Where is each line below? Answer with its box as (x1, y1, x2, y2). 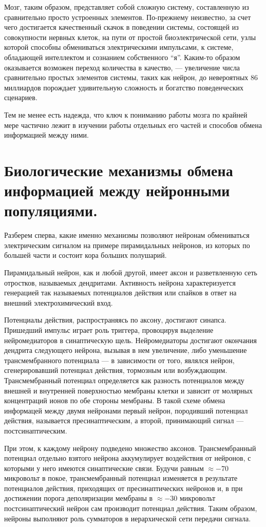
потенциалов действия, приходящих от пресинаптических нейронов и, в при (4, 482, 243, 493)
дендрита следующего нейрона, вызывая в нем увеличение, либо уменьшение (4, 345, 247, 355)
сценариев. (4, 92, 37, 103)
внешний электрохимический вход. (4, 297, 113, 308)
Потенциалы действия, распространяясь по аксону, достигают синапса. (4, 314, 226, 325)
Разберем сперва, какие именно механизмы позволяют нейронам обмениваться (4, 230, 250, 240)
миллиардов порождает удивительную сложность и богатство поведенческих (4, 82, 243, 92)
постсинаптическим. (4, 425, 67, 436)
